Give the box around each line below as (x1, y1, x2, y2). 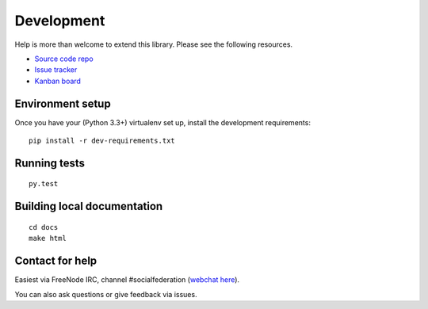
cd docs (29, 223, 59, 231)
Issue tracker (34, 65, 78, 74)
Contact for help (14, 254, 97, 268)
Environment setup (14, 97, 111, 110)
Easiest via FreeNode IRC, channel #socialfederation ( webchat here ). (14, 275, 240, 284)
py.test (29, 179, 59, 189)
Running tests (14, 156, 86, 170)
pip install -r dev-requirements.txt (29, 136, 176, 146)
